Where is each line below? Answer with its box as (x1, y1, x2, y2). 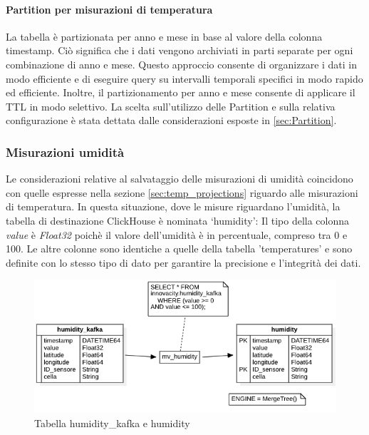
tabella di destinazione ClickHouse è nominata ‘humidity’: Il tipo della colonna (6, 213, 350, 227)
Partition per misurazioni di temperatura (6, 1, 213, 16)
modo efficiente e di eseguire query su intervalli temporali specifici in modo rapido (6, 71, 363, 86)
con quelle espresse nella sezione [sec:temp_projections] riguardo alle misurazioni (6, 185, 358, 200)
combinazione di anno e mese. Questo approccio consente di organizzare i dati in (6, 56, 358, 71)
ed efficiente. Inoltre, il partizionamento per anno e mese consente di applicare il (6, 85, 355, 100)
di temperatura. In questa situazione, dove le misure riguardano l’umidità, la (6, 199, 341, 214)
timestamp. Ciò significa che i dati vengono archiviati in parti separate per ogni (6, 43, 353, 58)
